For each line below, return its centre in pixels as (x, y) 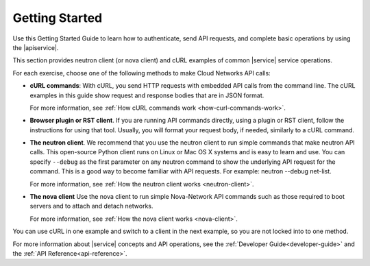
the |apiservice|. (36, 47)
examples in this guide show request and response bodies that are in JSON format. (147, 95)
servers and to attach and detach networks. (91, 206)
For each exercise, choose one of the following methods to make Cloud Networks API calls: (141, 73)
